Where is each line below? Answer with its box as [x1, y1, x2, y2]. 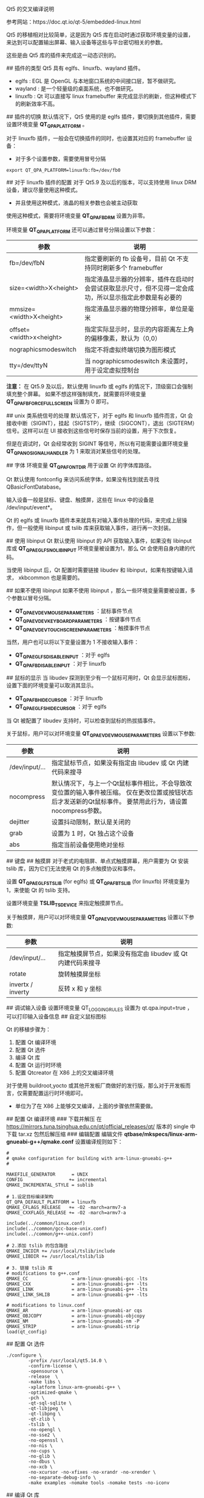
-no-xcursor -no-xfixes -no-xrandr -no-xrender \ [28, 1469, 156, 1476]
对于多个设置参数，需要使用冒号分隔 [15, 155, 106, 162]
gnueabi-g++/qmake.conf [6, 1138, 74, 1145]
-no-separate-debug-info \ [28, 1474, 97, 1481]
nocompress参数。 [51, 806, 106, 815]
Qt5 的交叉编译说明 [6, 5, 55, 12]
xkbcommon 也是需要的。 [18, 574, 83, 581]
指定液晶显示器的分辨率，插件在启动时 [84, 275, 194, 283]
